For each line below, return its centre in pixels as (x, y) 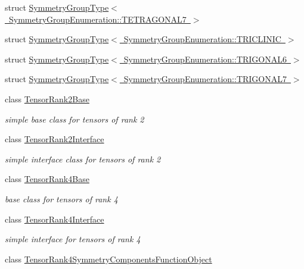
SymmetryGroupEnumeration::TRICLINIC (202, 39)
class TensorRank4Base (47, 179)
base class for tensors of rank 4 (61, 198)
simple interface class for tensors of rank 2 (83, 159)
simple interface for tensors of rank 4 (73, 239)
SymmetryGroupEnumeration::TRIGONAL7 (205, 79)
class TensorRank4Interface (55, 219)
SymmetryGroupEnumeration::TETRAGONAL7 (97, 19)
